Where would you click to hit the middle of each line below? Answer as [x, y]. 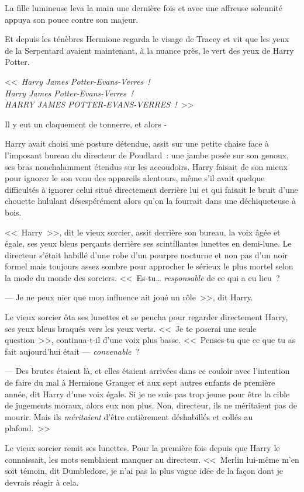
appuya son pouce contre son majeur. [72, 19]
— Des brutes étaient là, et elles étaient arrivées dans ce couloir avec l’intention [147, 371]
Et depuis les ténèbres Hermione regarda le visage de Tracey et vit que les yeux [147, 39]
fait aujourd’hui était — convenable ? [72, 351]
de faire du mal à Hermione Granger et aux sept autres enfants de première [140, 382]
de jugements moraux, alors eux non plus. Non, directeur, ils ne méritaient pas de [151, 405]
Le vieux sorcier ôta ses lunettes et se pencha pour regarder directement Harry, [146, 317]
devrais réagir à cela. [42, 482]
